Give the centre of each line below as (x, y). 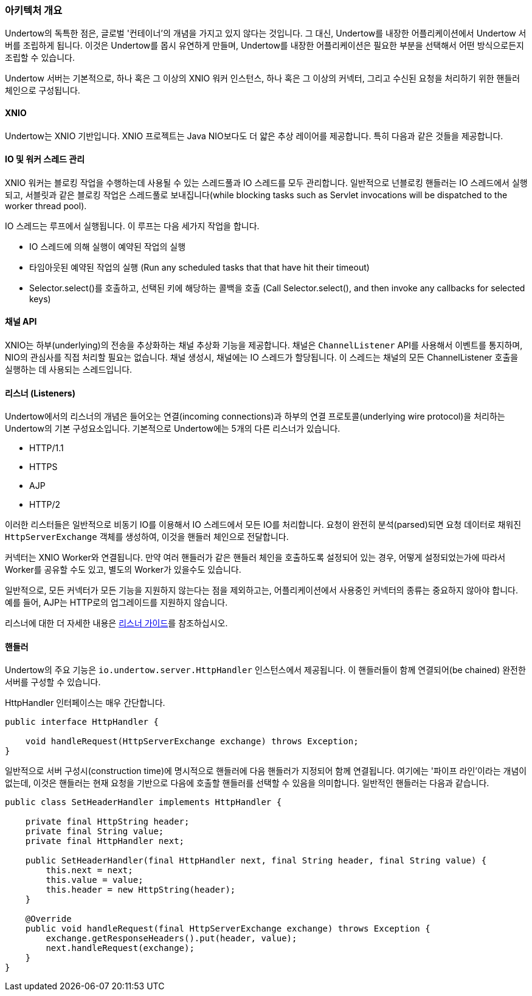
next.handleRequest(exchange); (120, 948)
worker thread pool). (46, 206)
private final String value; (95, 832)
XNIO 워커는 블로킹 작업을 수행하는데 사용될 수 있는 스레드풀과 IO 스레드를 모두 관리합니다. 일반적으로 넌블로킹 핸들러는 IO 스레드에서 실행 (266, 182)
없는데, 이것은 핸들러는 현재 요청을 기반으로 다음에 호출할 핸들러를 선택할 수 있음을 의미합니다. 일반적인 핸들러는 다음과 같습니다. (247, 783)
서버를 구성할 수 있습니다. (53, 682)
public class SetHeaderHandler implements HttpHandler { (143, 802)
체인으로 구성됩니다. (43, 91)
